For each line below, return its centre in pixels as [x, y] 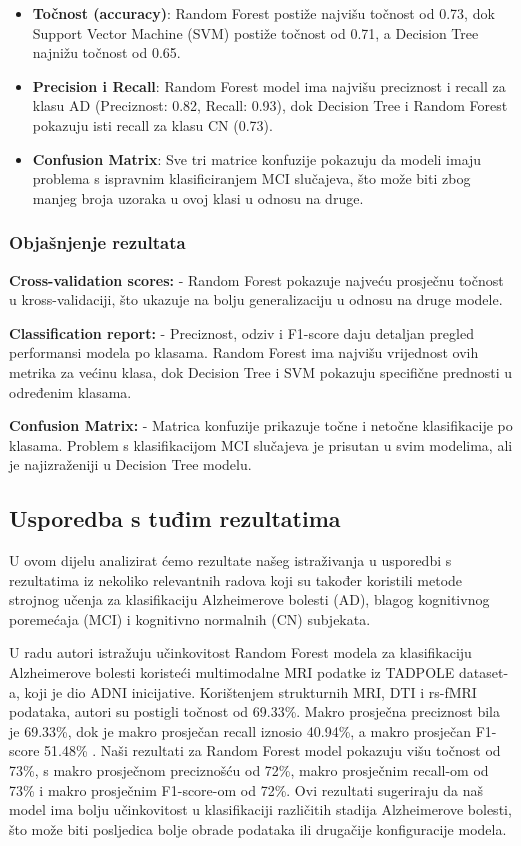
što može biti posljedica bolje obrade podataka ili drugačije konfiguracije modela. [258, 828]
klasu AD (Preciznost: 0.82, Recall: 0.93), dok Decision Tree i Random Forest [270, 105]
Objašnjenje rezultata [97, 242]
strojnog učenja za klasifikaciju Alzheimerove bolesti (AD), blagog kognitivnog [249, 599]
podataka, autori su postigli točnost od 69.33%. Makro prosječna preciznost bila [254, 711]
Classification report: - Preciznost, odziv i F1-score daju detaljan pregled [241, 332]
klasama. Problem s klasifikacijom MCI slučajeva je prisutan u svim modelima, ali [261, 444]
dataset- [483, 672]
